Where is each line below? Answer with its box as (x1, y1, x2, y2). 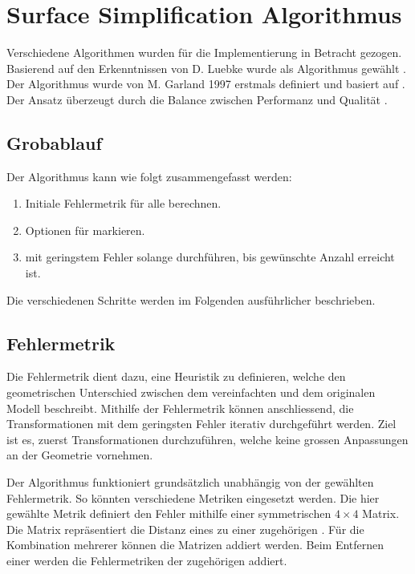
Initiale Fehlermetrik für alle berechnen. (25, 195, 222, 212)
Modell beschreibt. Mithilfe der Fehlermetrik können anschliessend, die (6, 399, 354, 416)
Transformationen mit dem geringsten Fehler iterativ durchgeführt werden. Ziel (6, 415, 397, 432)
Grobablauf (6, 130, 102, 155)
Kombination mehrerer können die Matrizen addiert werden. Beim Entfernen (6, 536, 384, 553)
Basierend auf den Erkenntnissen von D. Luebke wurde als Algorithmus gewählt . (6, 59, 406, 76)
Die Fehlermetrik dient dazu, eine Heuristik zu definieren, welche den (6, 368, 346, 385)
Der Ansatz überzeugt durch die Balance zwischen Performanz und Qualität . (6, 91, 388, 107)
